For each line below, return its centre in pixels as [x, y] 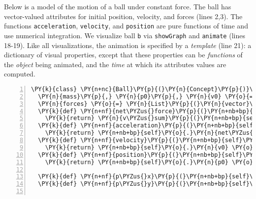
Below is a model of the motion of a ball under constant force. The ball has [118, 6]
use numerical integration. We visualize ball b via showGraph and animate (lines [125, 35]
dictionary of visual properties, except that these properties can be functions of [123, 55]
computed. [20, 74]
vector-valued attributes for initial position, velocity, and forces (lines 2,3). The [123, 16]
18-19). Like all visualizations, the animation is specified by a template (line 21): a [128, 45]
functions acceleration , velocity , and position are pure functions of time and [126, 26]
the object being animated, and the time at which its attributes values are [115, 64]
